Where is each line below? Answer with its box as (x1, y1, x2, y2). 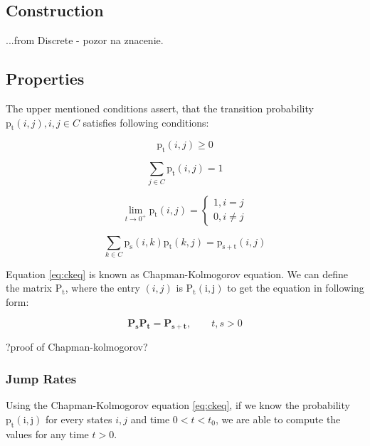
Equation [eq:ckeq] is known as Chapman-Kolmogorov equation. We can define (6, 266, 349, 281)
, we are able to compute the (215, 411, 341, 426)
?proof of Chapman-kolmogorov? (6, 339, 148, 354)
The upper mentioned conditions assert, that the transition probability (6, 101, 314, 115)
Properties (6, 68, 85, 90)
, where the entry (65, 280, 140, 295)
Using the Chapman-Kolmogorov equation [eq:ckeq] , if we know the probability (6, 398, 350, 413)
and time (130, 411, 170, 426)
